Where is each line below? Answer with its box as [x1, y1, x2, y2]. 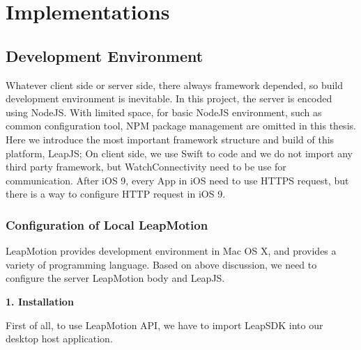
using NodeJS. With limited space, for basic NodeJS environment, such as [6, 104, 322, 119]
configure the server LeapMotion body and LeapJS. [6, 271, 225, 285]
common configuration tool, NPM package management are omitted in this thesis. [6, 118, 356, 133]
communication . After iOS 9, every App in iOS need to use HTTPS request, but [6, 173, 349, 187]
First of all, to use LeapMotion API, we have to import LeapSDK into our [6, 317, 323, 332]
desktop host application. [6, 331, 113, 346]
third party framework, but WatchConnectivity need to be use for [6, 159, 286, 174]
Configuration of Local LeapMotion [6, 216, 208, 233]
